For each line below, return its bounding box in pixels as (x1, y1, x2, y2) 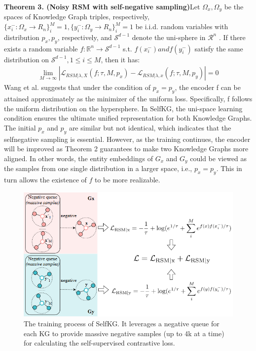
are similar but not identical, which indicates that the (69, 122, 231, 132)
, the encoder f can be (175, 82, 241, 92)
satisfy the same (194, 43, 243, 53)
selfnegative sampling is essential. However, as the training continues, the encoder (4, 133, 251, 144)
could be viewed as (190, 153, 247, 163)
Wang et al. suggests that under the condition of (4, 82, 151, 92)
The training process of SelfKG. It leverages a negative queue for (24, 318, 219, 328)
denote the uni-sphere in (132, 32, 206, 42)
